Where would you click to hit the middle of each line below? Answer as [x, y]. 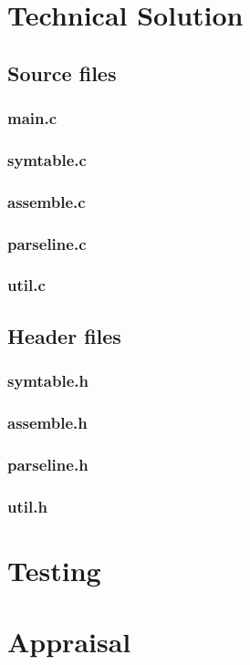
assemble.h [47, 422]
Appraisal [69, 642]
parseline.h [48, 464]
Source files [62, 73]
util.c [26, 285]
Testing [54, 570]
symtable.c [47, 159]
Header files [64, 335]
